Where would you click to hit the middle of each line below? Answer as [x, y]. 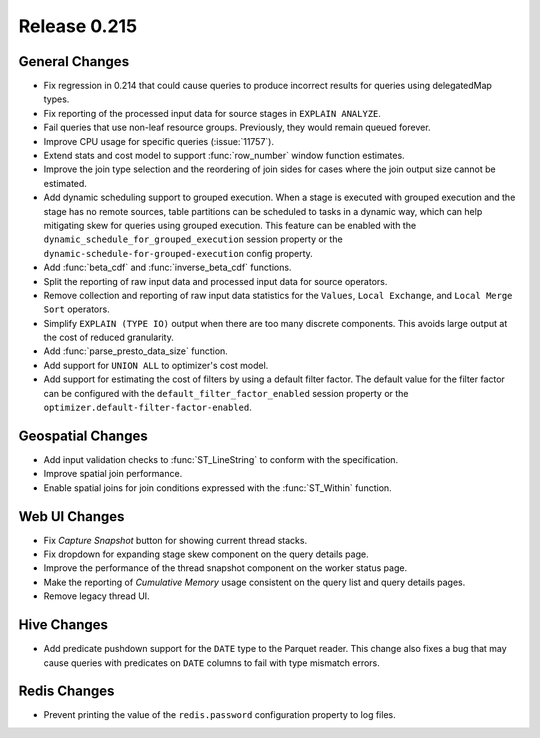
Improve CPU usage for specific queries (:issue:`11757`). [159, 141]
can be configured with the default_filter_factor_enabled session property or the [226, 393]
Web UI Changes [71, 516]
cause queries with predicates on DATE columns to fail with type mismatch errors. [211, 662]
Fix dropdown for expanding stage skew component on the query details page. [206, 554]
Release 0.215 [78, 26]
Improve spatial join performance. [113, 474]
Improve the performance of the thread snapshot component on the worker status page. [225, 568]
